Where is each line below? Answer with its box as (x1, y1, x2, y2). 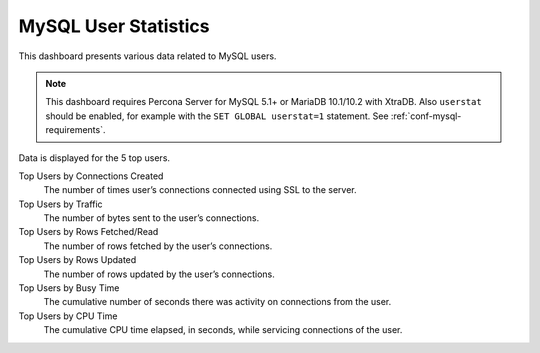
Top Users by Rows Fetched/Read (18, 226, 159, 238)
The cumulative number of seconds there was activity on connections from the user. (43, 296, 392, 308)
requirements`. (45, 124, 106, 136)
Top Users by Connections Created (18, 170, 164, 182)
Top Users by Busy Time (18, 282, 120, 294)
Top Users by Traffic (18, 198, 104, 210)
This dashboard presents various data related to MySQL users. (18, 50, 277, 62)
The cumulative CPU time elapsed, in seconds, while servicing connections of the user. (43, 324, 403, 336)
